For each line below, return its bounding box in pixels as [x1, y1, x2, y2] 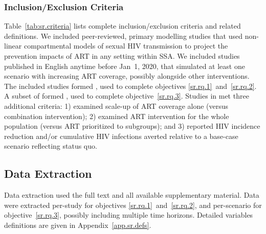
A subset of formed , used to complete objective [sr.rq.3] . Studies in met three [4, 90, 249, 101]
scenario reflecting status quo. [4, 141, 97, 151]
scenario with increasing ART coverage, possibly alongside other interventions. [4, 71, 250, 81]
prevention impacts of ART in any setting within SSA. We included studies [4, 51, 240, 61]
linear [4, 40, 22, 51]
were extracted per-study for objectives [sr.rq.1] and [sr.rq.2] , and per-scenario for [4, 199, 262, 210]
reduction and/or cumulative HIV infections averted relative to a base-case [4, 130, 238, 141]
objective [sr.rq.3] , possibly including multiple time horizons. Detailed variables [4, 209, 253, 220]
